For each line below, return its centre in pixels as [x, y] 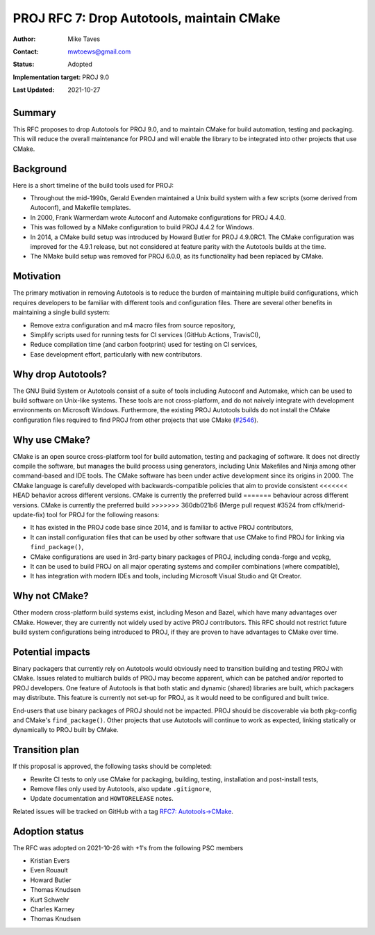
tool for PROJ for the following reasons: [103, 515]
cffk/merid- [329, 505]
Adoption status [49, 831]
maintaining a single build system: [61, 312]
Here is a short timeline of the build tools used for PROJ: [93, 185]
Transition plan [46, 750]
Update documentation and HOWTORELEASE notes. [102, 799]
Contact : [26, 51]
